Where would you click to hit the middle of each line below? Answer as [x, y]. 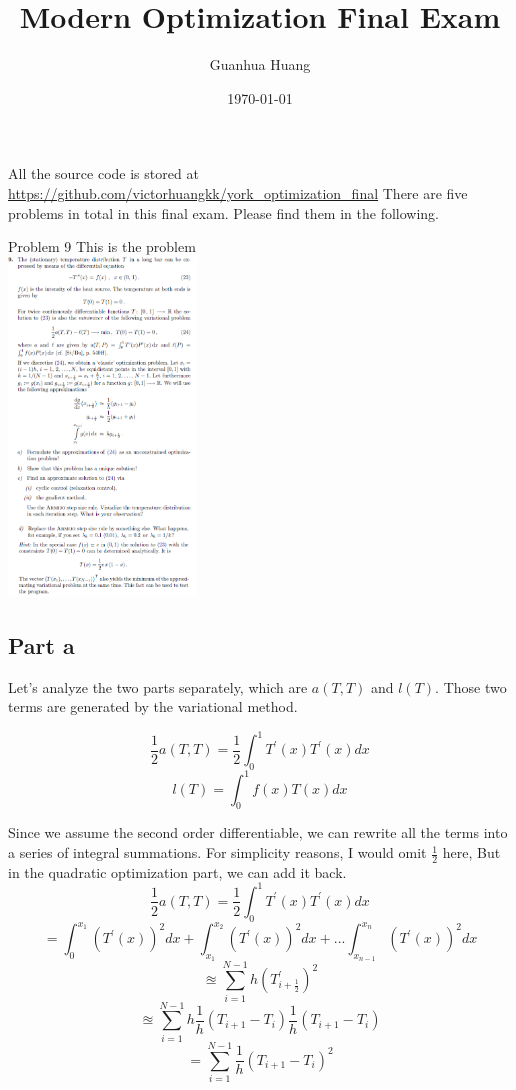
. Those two [471, 686]
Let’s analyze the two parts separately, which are [158, 686]
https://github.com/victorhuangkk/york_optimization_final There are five [238, 192]
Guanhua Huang [260, 64]
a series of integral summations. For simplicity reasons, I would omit [217, 852]
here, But [471, 852]
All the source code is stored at [103, 173]
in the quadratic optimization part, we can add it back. [177, 871]
